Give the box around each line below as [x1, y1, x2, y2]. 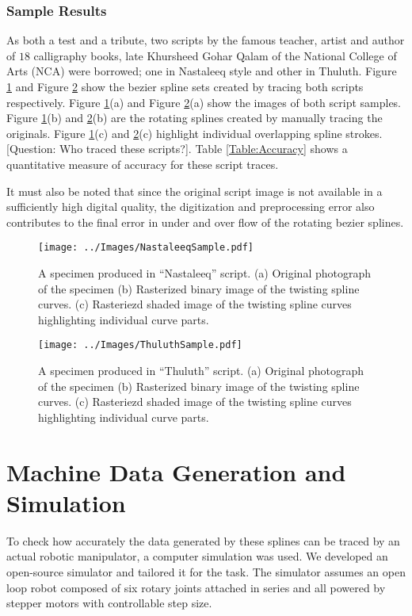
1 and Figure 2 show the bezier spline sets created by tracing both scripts [6, 78, 364, 94]
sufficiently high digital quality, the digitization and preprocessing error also [6, 198, 375, 215]
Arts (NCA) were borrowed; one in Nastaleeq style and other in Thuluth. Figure [6, 63, 397, 79]
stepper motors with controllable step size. [6, 595, 212, 611]
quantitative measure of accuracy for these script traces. [6, 155, 279, 172]
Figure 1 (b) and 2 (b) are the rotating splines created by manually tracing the [6, 109, 383, 126]
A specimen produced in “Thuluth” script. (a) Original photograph [38, 362, 364, 379]
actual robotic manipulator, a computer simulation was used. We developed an [6, 548, 388, 564]
